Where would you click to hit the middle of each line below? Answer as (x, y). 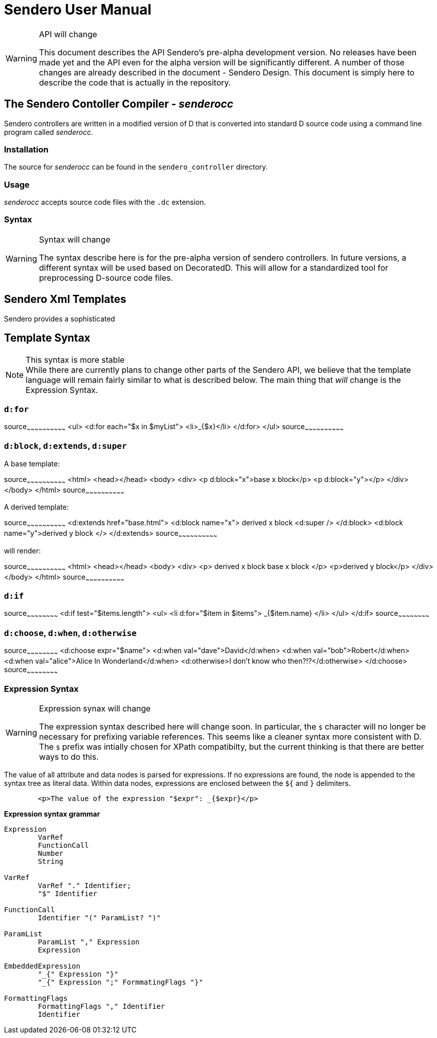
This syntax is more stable (75, 360)
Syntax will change (75, 239)
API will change (68, 34)
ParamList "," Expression (89, 942)
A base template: (32, 463)
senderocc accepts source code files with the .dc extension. (105, 202)
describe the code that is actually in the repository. (135, 82)
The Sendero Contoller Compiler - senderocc (119, 104)
